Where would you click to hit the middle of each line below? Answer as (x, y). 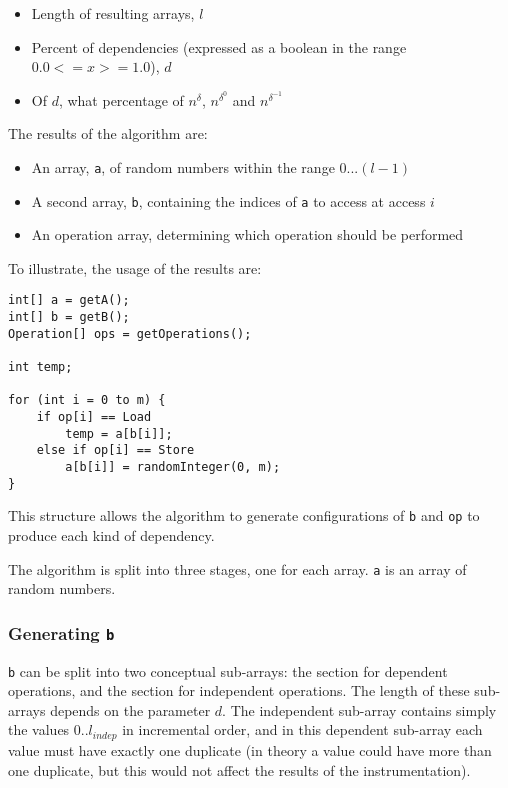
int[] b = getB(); (69, 317)
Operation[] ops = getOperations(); (130, 333)
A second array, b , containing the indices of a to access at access (228, 200)
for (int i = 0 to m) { (87, 400)
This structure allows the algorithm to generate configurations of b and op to (244, 515)
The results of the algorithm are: (108, 133)
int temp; (40, 367)
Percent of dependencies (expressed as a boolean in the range (219, 46)
